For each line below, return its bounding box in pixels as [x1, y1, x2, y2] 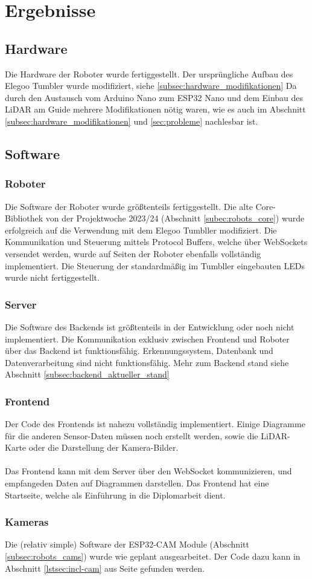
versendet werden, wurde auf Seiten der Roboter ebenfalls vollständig [5, 247, 261, 260]
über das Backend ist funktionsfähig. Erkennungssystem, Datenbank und [5, 344, 273, 357]
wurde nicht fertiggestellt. [5, 271, 100, 284]
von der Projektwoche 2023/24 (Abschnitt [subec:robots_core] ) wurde [45, 212, 305, 224]
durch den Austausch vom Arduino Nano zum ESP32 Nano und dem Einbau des [5, 91, 304, 103]
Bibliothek [5, 212, 43, 224]
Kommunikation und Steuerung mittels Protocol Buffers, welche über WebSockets [5, 235, 308, 248]
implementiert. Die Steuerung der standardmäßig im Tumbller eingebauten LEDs [5, 259, 305, 272]
